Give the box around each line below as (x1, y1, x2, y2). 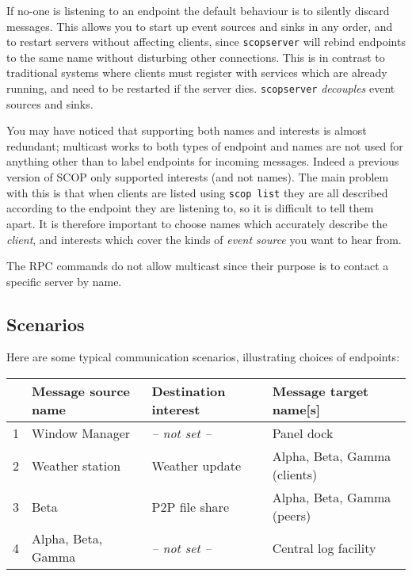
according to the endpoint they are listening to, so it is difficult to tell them (6, 200, 374, 216)
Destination (151, 382, 226, 401)
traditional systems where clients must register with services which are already (6, 64, 387, 81)
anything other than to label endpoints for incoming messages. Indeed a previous (6, 153, 399, 170)
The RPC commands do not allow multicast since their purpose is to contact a (6, 257, 389, 274)
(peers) (272, 506, 311, 525)
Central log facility (272, 538, 376, 557)
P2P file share (151, 497, 229, 516)
